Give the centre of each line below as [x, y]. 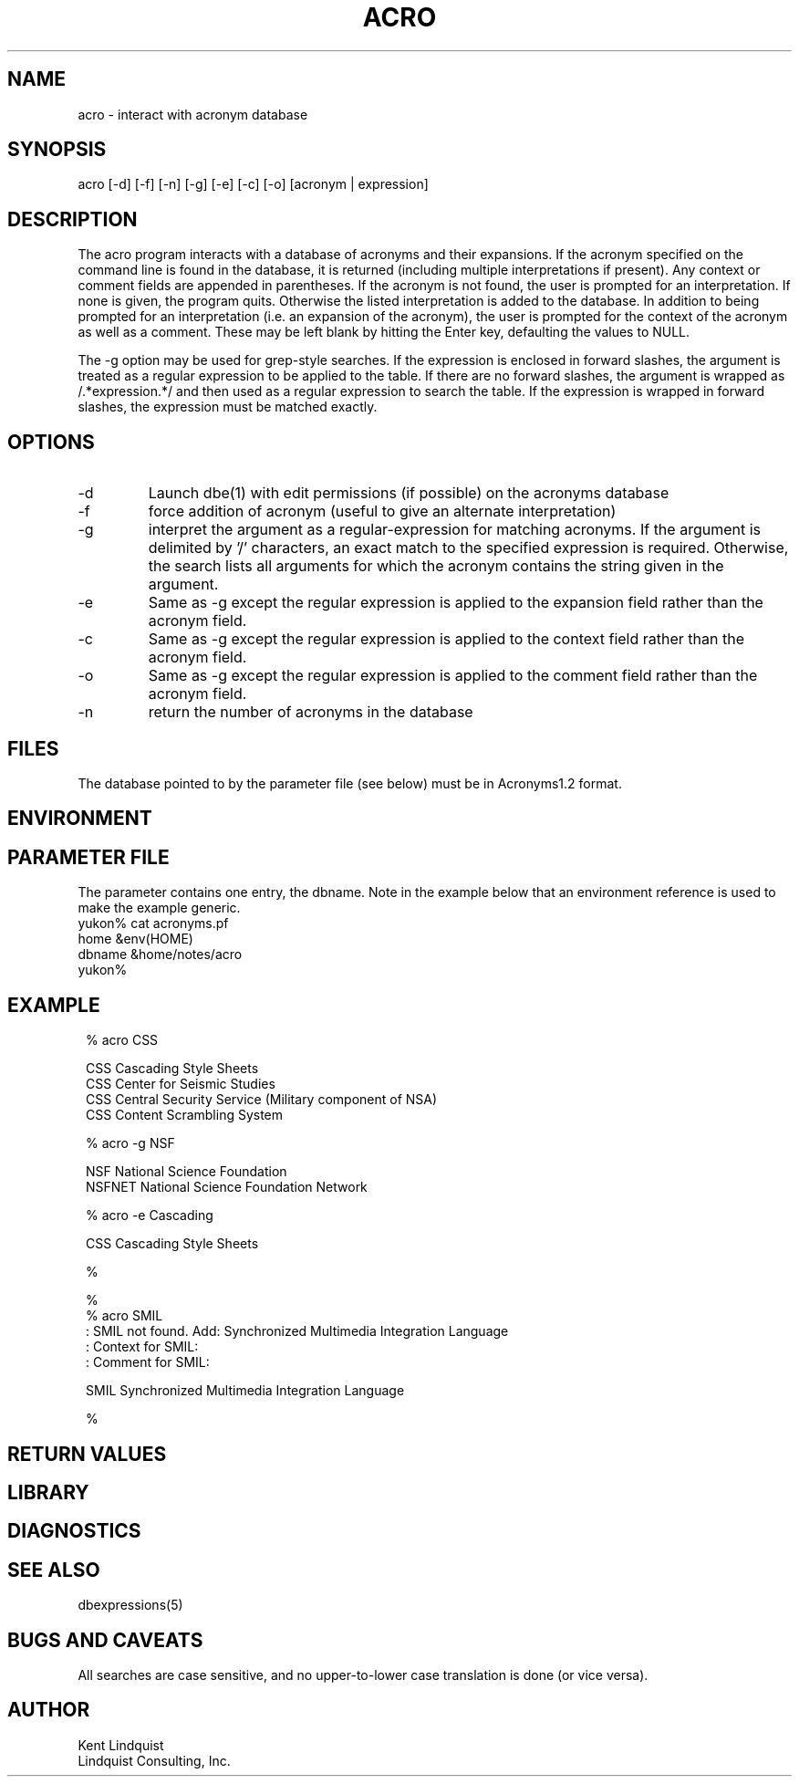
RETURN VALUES [87, 1454]
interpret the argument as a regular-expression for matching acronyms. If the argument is [455, 530]
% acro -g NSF [130, 1143]
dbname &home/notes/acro [160, 955]
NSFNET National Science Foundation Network [227, 1187]
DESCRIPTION [73, 219]
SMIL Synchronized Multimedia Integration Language [245, 1391]
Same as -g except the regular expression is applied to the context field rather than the [446, 639]
